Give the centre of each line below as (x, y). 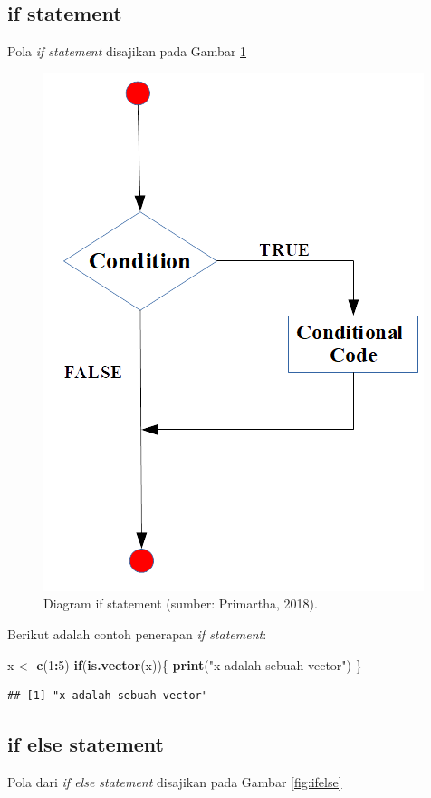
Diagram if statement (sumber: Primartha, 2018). (181, 603)
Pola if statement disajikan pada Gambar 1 (127, 51)
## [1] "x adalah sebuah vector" (108, 696)
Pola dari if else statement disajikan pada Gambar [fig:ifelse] (175, 781)
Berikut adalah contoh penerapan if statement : (137, 633)
